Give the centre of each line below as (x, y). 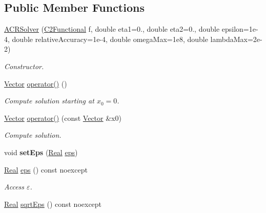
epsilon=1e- (240, 29)
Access (14, 187)
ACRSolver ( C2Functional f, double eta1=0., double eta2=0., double (112, 29)
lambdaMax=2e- (236, 39)
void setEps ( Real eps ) (41, 152)
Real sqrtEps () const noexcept (53, 204)
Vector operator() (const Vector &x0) (63, 118)
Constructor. (24, 66)
